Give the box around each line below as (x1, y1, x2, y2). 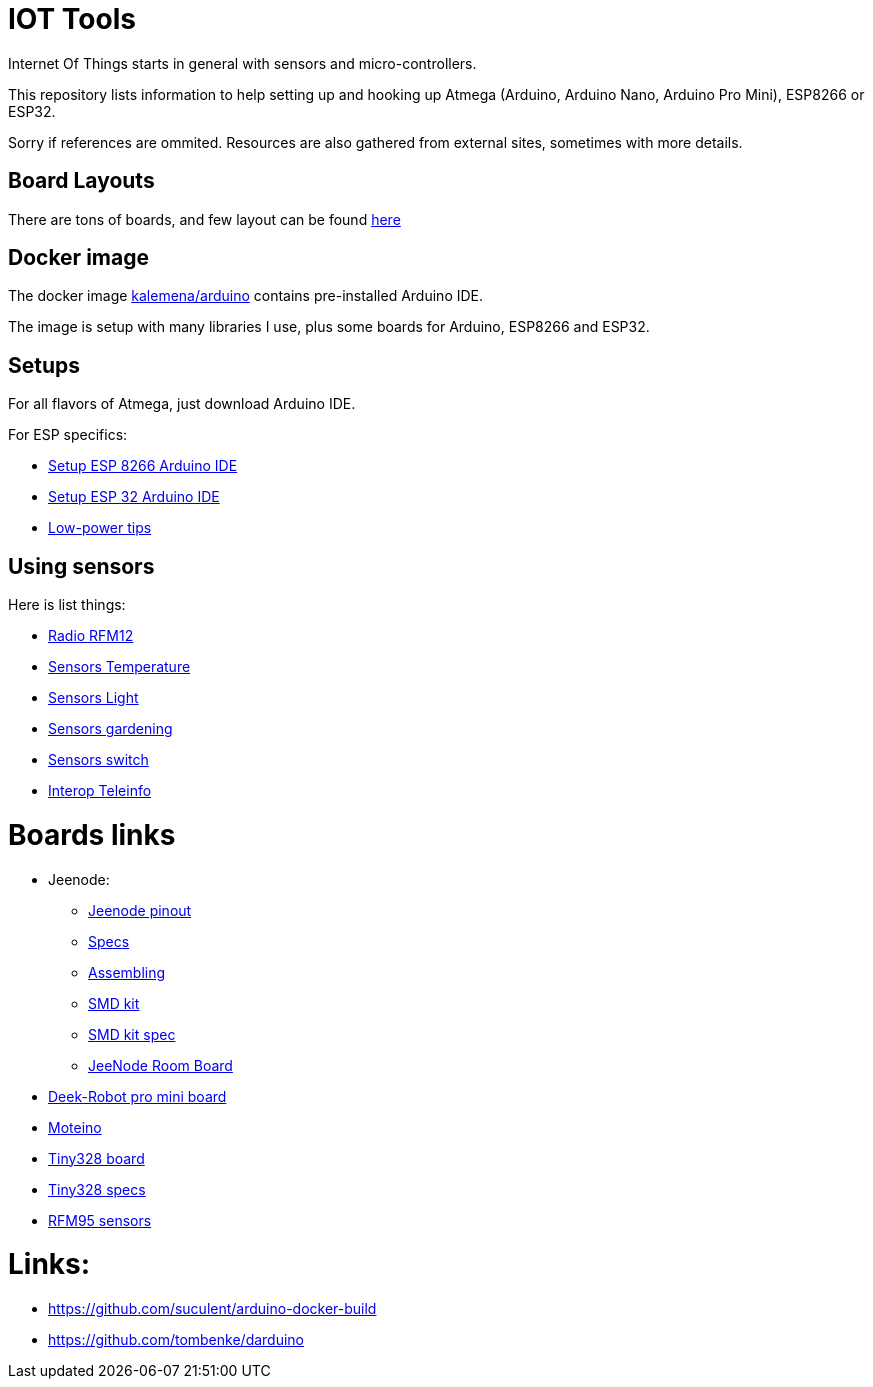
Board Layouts (8, 168, 155, 194)
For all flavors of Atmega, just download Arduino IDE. (8, 395, 356, 413)
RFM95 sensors (48, 1211, 152, 1229)
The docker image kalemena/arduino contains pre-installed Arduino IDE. (8, 287, 484, 305)
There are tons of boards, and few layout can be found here (8, 210, 401, 228)
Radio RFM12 (48, 627, 134, 645)
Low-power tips (48, 519, 152, 537)
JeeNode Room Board (88, 1056, 233, 1074)
